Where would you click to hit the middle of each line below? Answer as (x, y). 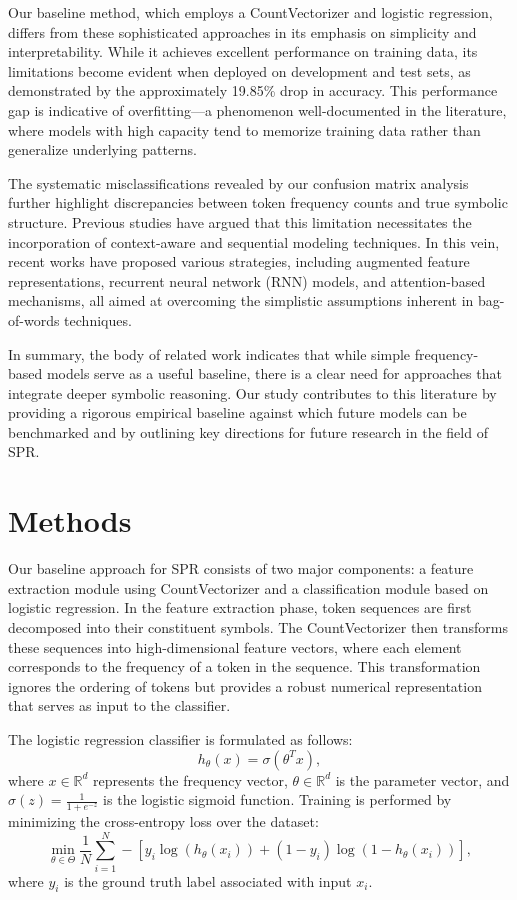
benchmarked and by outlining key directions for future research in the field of (248, 431)
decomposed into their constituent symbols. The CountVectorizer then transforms (258, 626)
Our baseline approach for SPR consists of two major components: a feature (241, 568)
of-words (34, 319)
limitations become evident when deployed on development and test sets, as (239, 70)
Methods (70, 520)
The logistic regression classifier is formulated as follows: (180, 738)
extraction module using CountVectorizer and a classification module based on (248, 587)
